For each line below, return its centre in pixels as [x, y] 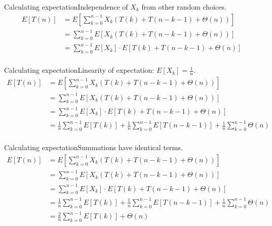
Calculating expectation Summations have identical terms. [93, 147]
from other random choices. [184, 7]
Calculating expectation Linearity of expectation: [79, 70]
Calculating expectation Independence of [66, 7]
